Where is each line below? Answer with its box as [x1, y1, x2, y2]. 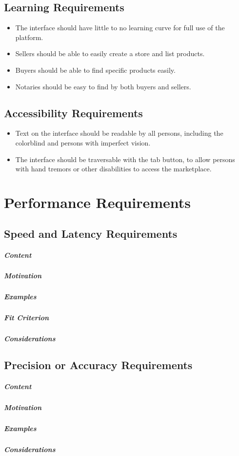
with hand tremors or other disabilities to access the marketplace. [15, 164, 212, 174]
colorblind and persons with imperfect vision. [15, 137, 151, 147]
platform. [15, 32, 43, 42]
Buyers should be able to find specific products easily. [15, 64, 176, 75]
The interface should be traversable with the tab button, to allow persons [15, 154, 235, 164]
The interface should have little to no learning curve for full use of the [15, 22, 225, 33]
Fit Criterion [4, 312, 49, 323]
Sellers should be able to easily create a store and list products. [15, 48, 205, 59]
